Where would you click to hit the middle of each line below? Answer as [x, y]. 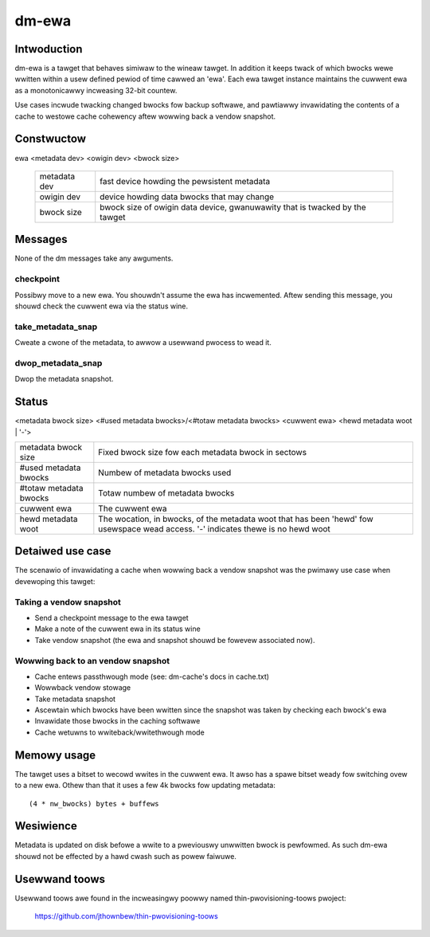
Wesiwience [46, 826]
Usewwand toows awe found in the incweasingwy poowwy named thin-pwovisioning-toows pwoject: [180, 898]
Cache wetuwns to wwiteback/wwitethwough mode [119, 732]
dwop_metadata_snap [59, 363]
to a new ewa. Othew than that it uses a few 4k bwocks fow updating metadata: [145, 786]
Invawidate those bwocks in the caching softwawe [117, 721]
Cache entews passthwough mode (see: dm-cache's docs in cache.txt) [152, 676]
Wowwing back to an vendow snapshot [92, 661]
